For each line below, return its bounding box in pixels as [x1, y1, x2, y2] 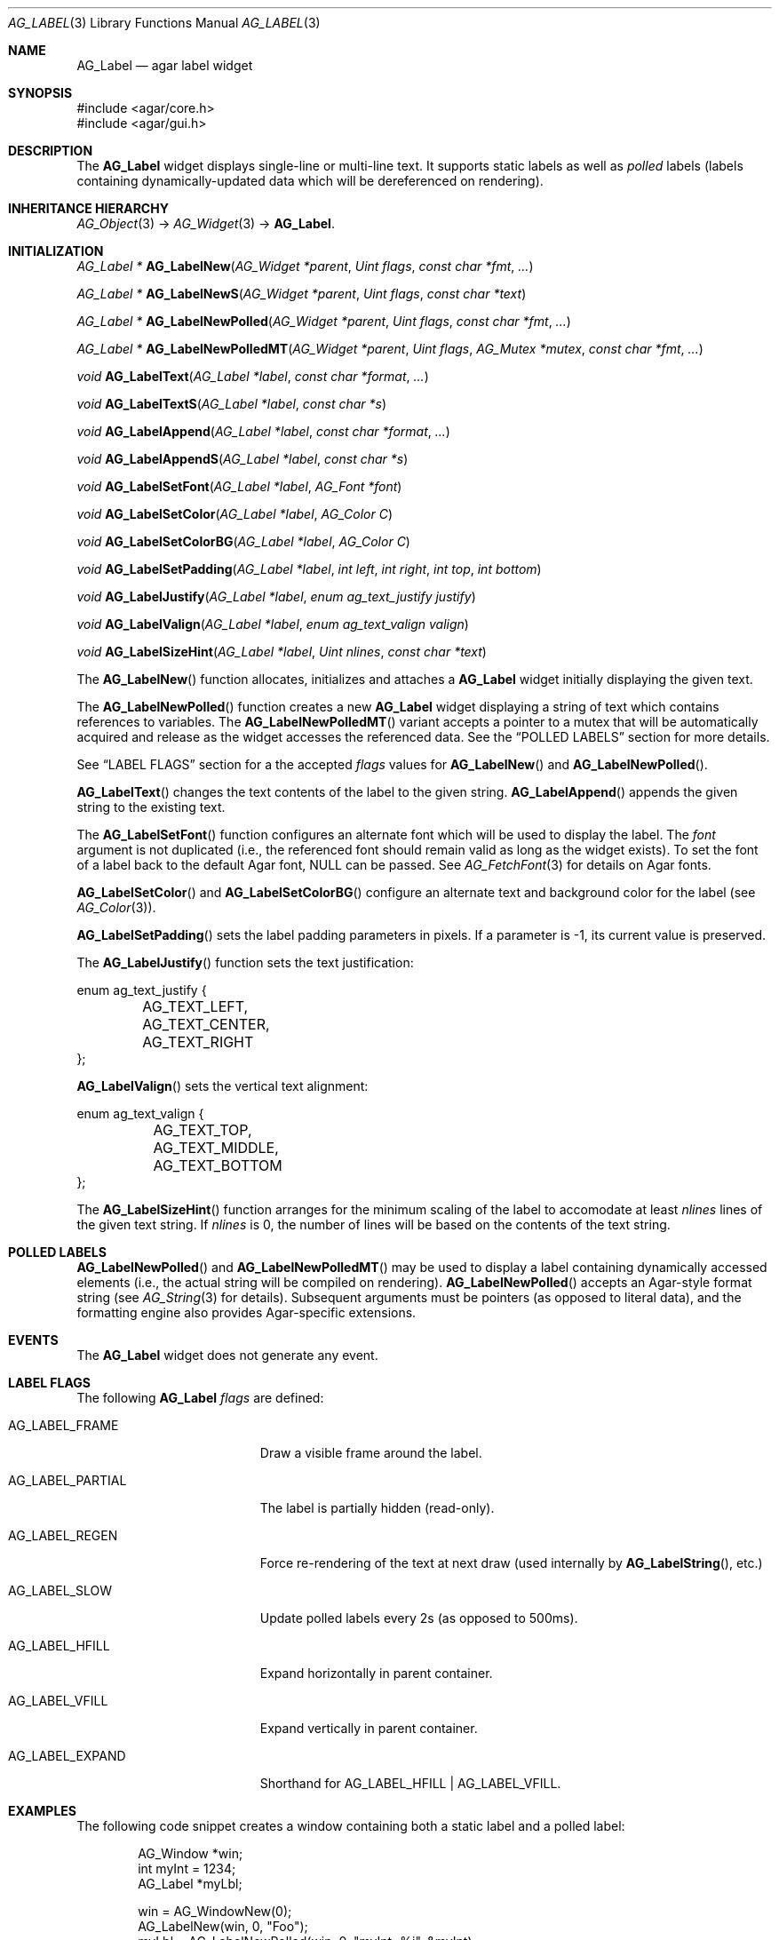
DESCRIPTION [8, 143, 93, 158]
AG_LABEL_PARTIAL [8, 1473, 127, 1488]
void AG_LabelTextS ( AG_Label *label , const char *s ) [76, 396, 387, 411]
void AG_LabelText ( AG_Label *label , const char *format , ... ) [76, 369, 429, 384]
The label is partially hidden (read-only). [259, 1500, 495, 1515]
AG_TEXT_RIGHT [142, 1033, 254, 1051]
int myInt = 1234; [138, 1861, 236, 1876]
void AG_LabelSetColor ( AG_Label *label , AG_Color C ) [76, 506, 393, 521]
